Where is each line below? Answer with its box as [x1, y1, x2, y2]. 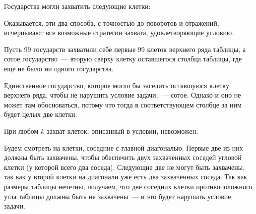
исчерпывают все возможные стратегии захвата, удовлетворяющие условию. [4, 27, 234, 38]
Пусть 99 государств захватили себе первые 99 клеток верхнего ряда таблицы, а [4, 44, 246, 54]
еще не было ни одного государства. [4, 63, 114, 73]
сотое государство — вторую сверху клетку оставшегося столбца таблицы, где [4, 53, 242, 64]
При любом [4, 125, 39, 136]
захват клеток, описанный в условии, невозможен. [47, 125, 198, 136]
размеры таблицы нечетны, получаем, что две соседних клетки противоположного [4, 181, 253, 191]
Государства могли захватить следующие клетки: [4, 1, 151, 11]
